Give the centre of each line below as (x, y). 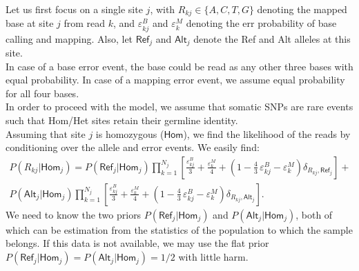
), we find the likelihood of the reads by (267, 133)
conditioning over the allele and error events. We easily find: (133, 147)
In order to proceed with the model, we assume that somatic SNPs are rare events (179, 107)
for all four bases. (42, 93)
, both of (314, 214)
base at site (30, 23)
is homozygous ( (130, 133)
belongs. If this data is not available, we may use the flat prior (137, 243)
